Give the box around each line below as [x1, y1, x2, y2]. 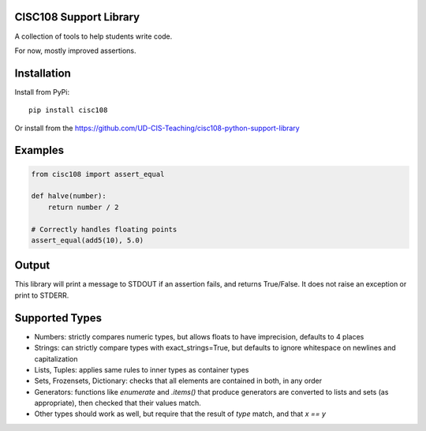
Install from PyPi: [14, 87, 70, 96]
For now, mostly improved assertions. [14, 46, 137, 55]
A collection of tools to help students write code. [14, 32, 173, 41]
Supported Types [14, 311, 103, 324]
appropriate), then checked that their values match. [34, 399, 201, 408]
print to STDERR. [14, 290, 69, 300]
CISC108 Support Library [14, 10, 140, 24]
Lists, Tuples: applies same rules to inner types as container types [34, 365, 249, 374]
